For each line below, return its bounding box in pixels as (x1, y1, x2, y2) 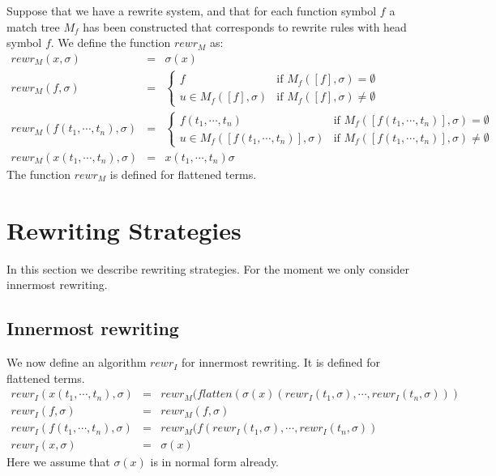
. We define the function (50, 34, 171, 51)
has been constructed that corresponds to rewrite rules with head (83, 18, 407, 35)
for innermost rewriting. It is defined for (181, 354, 380, 371)
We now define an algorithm (6, 354, 147, 371)
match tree (6, 18, 60, 35)
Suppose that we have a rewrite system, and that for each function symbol (6, 2, 377, 19)
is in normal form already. (150, 453, 280, 470)
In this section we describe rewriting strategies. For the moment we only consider (6, 260, 410, 277)
